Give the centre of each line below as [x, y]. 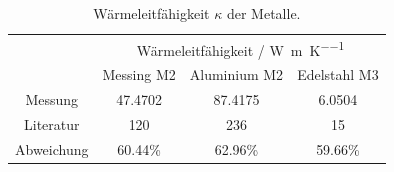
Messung [52, 99]
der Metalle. [263, 13]
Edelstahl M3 [338, 74]
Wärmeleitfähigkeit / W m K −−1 [240, 48]
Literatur [51, 124]
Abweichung [52, 148]
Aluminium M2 [236, 74]
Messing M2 [139, 74]
